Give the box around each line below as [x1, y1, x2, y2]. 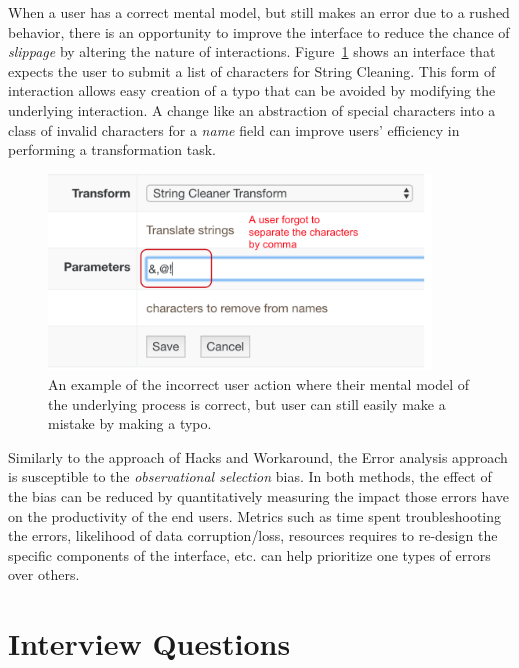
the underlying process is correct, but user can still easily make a [48, 393, 446, 414]
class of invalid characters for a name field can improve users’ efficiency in [8, 119, 460, 140]
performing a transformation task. [8, 139, 217, 160]
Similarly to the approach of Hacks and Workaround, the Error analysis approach [8, 446, 508, 467]
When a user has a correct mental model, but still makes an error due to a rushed [8, 2, 510, 22]
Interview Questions [8, 623, 291, 664]
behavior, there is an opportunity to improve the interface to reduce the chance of [8, 21, 510, 42]
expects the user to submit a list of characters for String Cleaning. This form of [8, 60, 496, 81]
